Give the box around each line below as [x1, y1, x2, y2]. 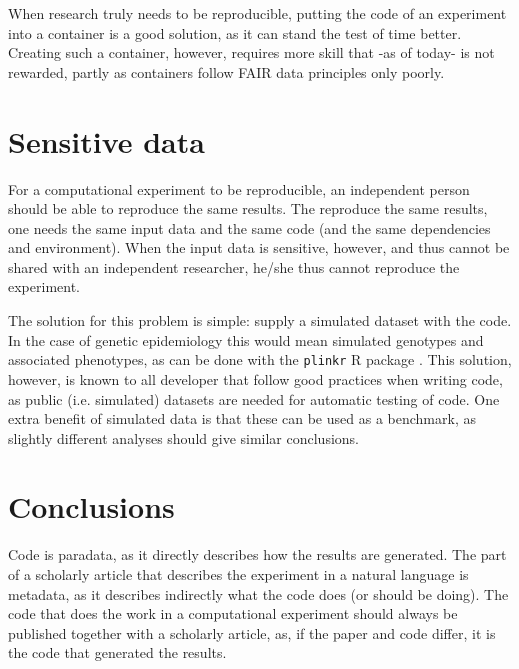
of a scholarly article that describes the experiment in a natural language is [8, 564, 469, 584]
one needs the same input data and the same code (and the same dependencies [8, 217, 491, 238]
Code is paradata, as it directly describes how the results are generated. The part [8, 544, 507, 565]
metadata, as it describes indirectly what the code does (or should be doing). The [8, 583, 509, 604]
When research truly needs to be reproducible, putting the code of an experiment [8, 3, 507, 23]
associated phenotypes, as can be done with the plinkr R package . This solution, [8, 349, 512, 370]
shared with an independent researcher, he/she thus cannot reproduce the [8, 256, 460, 277]
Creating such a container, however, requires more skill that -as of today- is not [8, 42, 495, 63]
